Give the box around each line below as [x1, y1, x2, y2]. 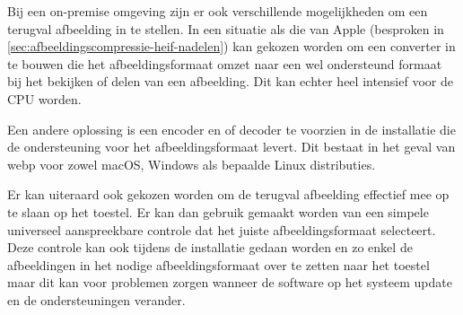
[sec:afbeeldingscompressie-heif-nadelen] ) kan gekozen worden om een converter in [7, 37, 456, 56]
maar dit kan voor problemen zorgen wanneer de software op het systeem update [7, 273, 452, 292]
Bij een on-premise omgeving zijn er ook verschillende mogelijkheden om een [7, 2, 428, 20]
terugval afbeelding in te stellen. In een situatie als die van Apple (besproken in [7, 19, 444, 38]
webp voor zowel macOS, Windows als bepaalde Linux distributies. [7, 154, 376, 173]
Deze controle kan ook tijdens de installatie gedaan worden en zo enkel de [7, 238, 413, 257]
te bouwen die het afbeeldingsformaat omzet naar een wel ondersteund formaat [7, 54, 442, 73]
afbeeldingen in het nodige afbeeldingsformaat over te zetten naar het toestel [7, 255, 430, 274]
